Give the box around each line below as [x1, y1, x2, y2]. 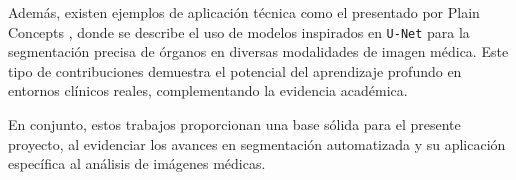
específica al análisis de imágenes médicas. [8, 153, 266, 174]
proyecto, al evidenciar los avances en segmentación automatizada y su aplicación [8, 133, 506, 154]
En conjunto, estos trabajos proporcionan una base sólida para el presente [8, 114, 461, 135]
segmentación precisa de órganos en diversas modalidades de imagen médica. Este [8, 41, 509, 62]
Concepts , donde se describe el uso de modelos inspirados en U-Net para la [8, 21, 470, 42]
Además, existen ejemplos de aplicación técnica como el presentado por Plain [8, 2, 480, 22]
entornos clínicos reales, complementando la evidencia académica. [8, 80, 408, 101]
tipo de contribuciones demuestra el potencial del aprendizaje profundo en [8, 60, 462, 81]
